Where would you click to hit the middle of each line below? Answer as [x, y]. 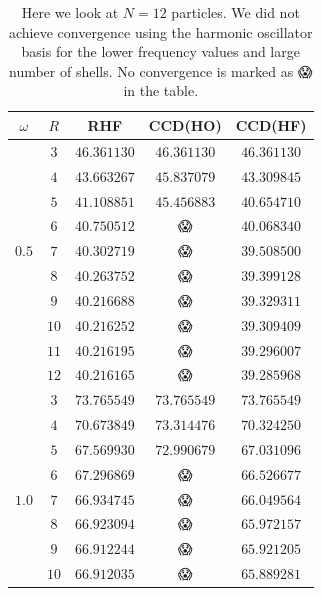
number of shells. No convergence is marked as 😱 [160, 70]
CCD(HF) [271, 124]
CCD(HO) [185, 124]
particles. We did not [235, 12]
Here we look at [70, 12]
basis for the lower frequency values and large [160, 51]
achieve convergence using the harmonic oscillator [160, 31]
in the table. [161, 90]
